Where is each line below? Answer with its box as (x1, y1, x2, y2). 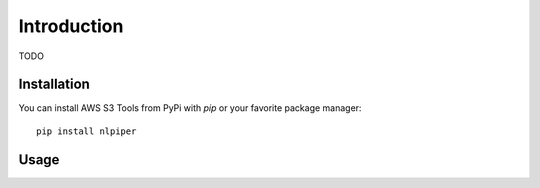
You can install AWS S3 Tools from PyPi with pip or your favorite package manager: (18, 102, 362, 114)
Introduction (18, 15, 124, 37)
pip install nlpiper (36, 125, 137, 137)
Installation (18, 76, 90, 93)
